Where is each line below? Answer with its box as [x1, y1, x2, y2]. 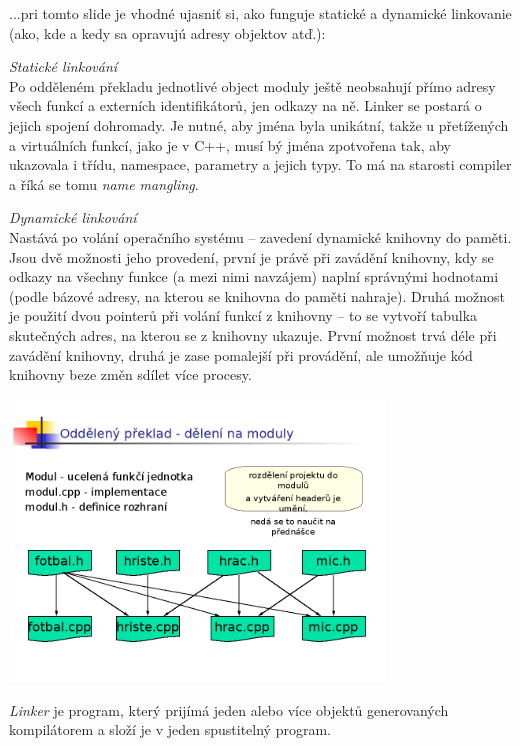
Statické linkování [9, 56, 118, 77]
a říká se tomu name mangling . [9, 173, 199, 194]
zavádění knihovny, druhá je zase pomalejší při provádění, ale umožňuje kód [9, 344, 473, 365]
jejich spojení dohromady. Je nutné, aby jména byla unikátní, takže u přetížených [9, 114, 509, 135]
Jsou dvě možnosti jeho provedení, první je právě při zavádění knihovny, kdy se [9, 246, 494, 267]
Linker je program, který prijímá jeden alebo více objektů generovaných [9, 699, 449, 720]
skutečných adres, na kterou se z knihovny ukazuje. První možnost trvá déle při [9, 324, 497, 345]
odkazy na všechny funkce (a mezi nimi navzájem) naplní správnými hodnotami [9, 266, 499, 287]
